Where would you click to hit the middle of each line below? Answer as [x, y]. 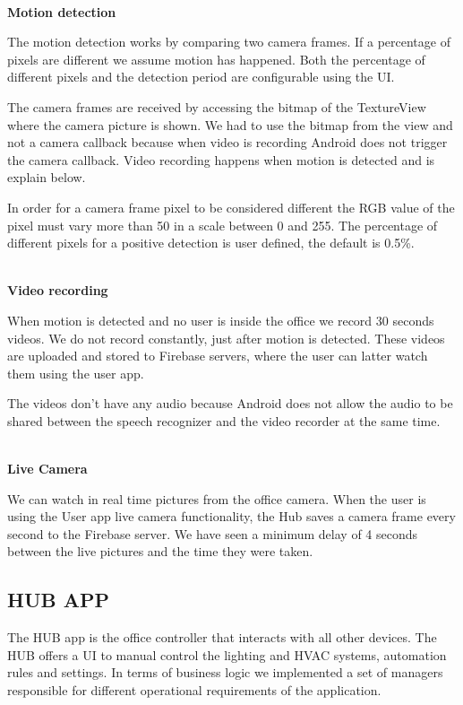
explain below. [47, 177]
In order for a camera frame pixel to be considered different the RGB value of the [231, 207]
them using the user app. [76, 373]
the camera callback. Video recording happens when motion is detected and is [221, 159]
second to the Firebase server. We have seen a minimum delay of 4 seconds [213, 533]
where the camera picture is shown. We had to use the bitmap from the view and [230, 124]
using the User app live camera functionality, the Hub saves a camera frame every [231, 516]
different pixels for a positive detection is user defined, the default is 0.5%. [211, 243]
